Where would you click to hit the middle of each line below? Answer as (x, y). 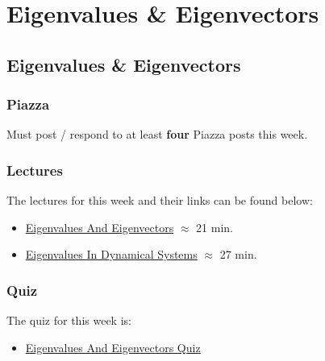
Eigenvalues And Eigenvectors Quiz (113, 347)
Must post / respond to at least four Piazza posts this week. (157, 134)
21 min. (215, 227)
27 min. (238, 254)
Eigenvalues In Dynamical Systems (111, 254)
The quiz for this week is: (69, 320)
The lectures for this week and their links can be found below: (160, 200)
